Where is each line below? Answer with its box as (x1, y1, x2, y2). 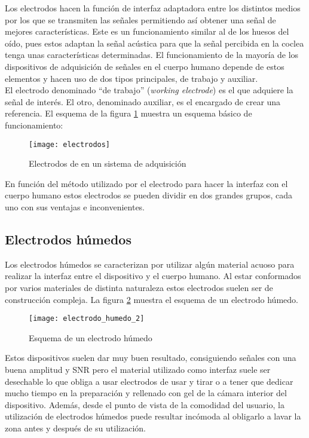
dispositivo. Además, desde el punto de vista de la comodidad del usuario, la (5, 398, 284, 411)
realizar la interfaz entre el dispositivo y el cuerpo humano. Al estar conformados (5, 269, 301, 282)
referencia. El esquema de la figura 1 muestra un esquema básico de (5, 107, 252, 120)
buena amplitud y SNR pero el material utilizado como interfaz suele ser (5, 363, 271, 375)
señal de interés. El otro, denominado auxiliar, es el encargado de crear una (5, 95, 281, 108)
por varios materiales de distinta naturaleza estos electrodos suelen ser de (5, 281, 273, 293)
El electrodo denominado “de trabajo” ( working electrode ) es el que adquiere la (5, 84, 293, 96)
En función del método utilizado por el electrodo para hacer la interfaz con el (5, 177, 288, 189)
